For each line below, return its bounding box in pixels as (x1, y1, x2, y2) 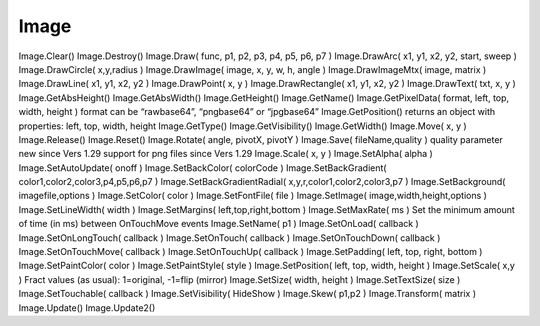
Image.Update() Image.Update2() (18, 301, 156, 314)
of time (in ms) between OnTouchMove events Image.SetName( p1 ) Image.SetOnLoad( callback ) (18, 218, 419, 230)
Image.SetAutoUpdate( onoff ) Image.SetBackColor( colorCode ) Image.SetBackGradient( (18, 161, 387, 174)
